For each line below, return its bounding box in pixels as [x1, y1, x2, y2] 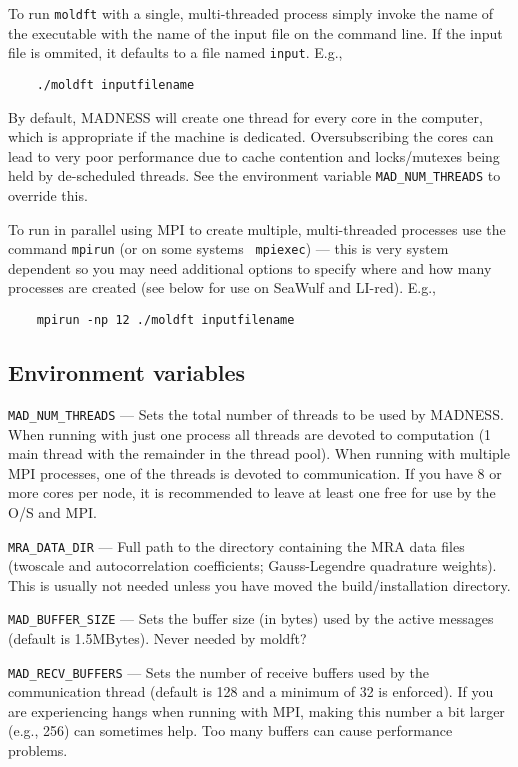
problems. [8, 740, 68, 761]
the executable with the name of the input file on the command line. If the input [8, 22, 503, 43]
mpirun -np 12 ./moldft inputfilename [36, 313, 295, 328]
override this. [8, 185, 88, 205]
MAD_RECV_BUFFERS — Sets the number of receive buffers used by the [8, 661, 429, 682]
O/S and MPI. [8, 501, 97, 522]
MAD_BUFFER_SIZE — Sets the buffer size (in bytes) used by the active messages [8, 608, 494, 629]
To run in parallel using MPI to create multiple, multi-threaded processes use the [8, 218, 506, 239]
